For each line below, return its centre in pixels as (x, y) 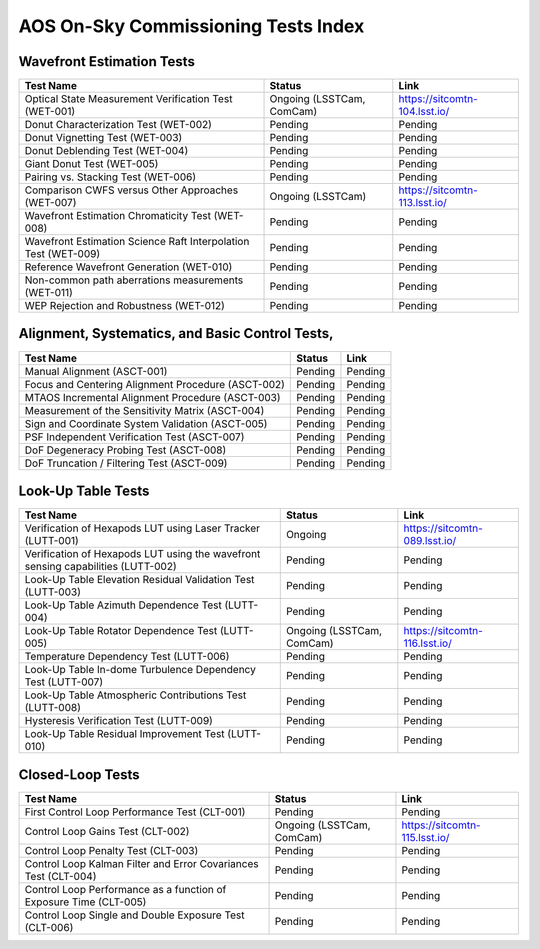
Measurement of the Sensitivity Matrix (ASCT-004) (144, 410)
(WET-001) (49, 112)
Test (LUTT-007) (64, 682)
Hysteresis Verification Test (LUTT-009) (119, 721)
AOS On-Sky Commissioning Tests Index (191, 26)
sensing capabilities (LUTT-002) (100, 567)
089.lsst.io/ (430, 541)
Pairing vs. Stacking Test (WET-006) (110, 177)
